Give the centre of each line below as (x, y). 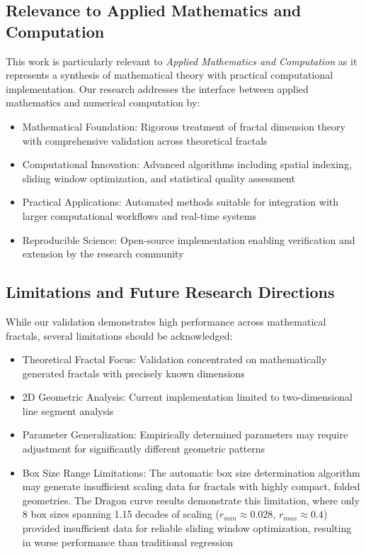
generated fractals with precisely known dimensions (133, 373)
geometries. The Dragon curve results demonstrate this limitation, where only (191, 500)
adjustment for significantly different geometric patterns (144, 449)
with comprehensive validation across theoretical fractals (145, 140)
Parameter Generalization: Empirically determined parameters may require (185, 434)
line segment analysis (68, 410)
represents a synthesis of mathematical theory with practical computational (170, 75)
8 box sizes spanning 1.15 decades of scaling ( (121, 514)
